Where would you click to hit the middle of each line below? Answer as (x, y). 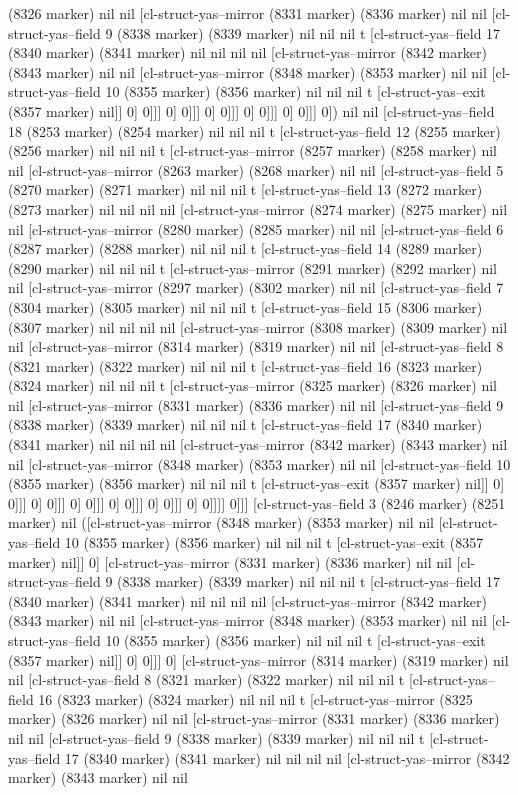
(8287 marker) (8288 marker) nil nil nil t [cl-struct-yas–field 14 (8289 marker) (245, 248)
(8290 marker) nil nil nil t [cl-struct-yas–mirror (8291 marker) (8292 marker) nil (252, 267)
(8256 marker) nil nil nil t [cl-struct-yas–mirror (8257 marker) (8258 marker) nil (252, 150)
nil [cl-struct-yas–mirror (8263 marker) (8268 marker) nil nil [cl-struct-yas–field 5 (256, 169)
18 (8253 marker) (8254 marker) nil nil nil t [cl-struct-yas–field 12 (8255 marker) (254, 130)
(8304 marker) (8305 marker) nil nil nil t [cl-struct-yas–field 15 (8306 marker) (245, 306)
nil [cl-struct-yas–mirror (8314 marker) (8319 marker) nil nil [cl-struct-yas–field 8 (256, 346)
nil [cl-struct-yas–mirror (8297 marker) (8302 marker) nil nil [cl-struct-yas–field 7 (256, 287)
